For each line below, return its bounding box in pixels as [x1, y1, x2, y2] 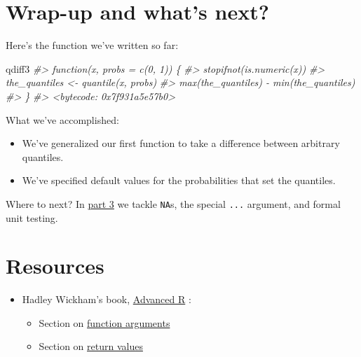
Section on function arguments [39, 315, 170, 330]
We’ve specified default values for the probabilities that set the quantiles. [22, 173, 336, 188]
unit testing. [6, 210, 58, 225]
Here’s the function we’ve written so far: [6, 38, 179, 52]
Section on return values [39, 339, 143, 353]
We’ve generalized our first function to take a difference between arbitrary [22, 136, 340, 150]
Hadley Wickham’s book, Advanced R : [22, 292, 191, 307]
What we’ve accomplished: [6, 112, 119, 127]
